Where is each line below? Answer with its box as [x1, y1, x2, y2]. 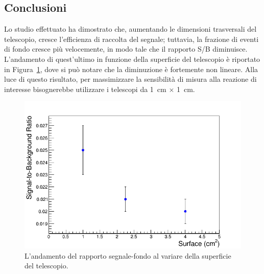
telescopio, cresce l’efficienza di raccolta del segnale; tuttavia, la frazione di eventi [4, 33, 259, 44]
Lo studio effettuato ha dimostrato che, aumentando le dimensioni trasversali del [4, 24, 257, 34]
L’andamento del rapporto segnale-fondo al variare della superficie [25, 250, 231, 261]
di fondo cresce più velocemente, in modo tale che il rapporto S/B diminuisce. [4, 43, 248, 54]
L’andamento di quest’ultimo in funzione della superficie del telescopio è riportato [4, 53, 260, 64]
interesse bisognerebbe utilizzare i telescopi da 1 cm [4, 83, 166, 94]
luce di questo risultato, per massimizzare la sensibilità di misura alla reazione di [4, 74, 257, 84]
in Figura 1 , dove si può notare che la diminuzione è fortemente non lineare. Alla [4, 63, 258, 74]
